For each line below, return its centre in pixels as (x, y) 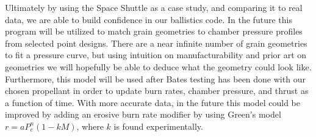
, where (90, 126)
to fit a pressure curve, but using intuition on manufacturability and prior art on (156, 55)
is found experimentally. (158, 126)
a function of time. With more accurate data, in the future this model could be (153, 102)
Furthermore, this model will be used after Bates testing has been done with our (155, 79)
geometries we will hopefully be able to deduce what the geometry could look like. (158, 66)
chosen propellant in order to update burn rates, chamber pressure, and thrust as (157, 91)
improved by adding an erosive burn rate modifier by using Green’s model (143, 114)
